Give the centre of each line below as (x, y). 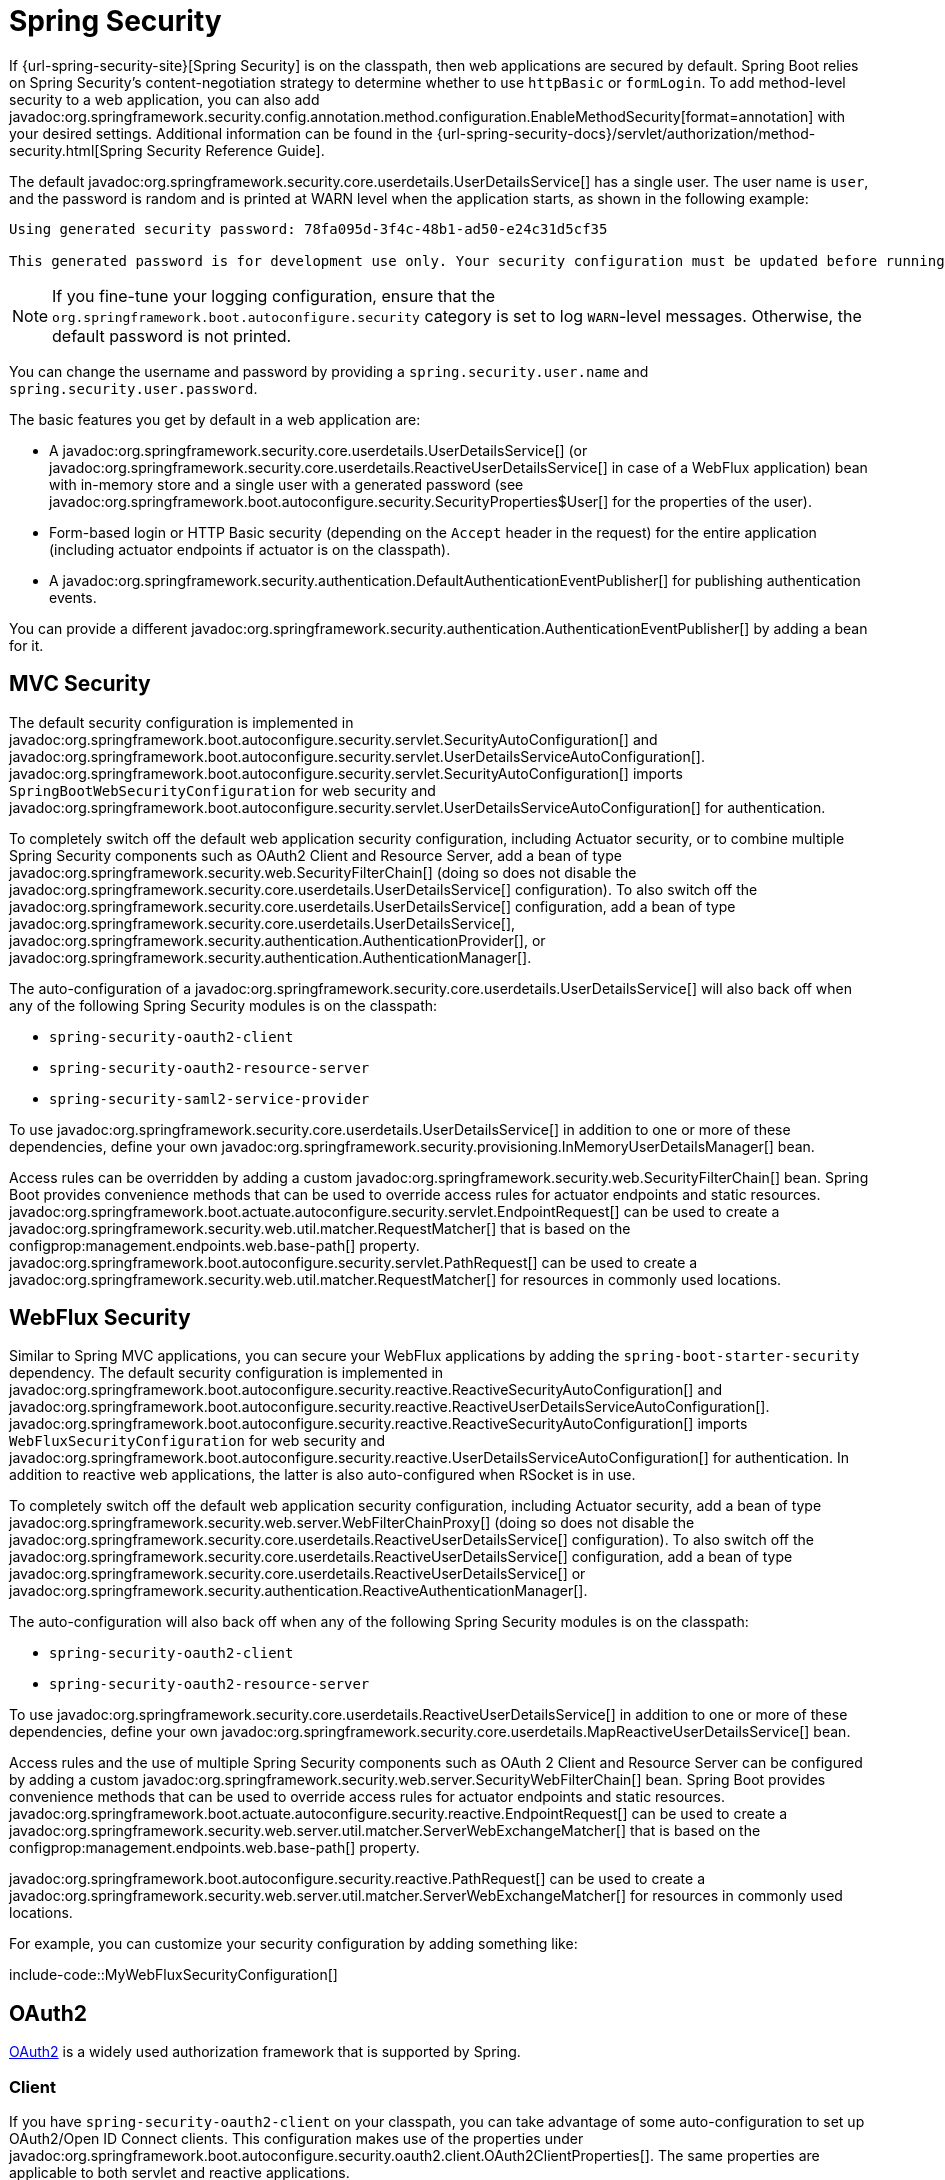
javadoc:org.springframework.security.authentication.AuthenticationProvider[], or (277, 940)
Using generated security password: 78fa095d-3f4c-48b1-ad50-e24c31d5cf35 (308, 228)
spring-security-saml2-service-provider (209, 1098)
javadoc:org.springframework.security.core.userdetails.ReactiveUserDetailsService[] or (297, 1574)
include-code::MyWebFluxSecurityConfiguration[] (173, 1975)
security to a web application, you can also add (164, 99)
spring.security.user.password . (133, 388)
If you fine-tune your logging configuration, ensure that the (274, 295)
